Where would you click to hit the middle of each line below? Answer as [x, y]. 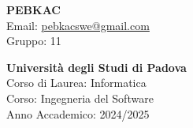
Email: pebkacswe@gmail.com [78, 25]
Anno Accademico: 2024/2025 [78, 113]
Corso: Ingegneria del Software [80, 98]
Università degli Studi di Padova [96, 67]
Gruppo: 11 [34, 41]
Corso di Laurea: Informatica [76, 83]
